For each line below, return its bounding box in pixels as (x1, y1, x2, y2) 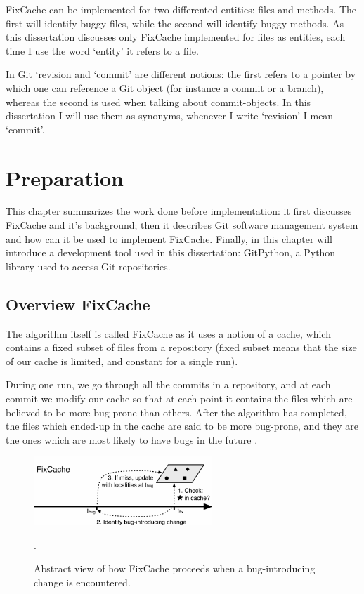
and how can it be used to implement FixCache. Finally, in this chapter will (6, 231, 332, 246)
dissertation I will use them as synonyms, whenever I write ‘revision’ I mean (6, 108, 334, 123)
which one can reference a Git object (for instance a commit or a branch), (6, 80, 324, 95)
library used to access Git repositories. (6, 258, 171, 273)
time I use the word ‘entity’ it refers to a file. (6, 43, 199, 58)
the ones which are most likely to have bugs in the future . (6, 432, 258, 447)
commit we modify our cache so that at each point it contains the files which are (6, 391, 353, 406)
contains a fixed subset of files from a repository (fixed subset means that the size (6, 340, 357, 355)
